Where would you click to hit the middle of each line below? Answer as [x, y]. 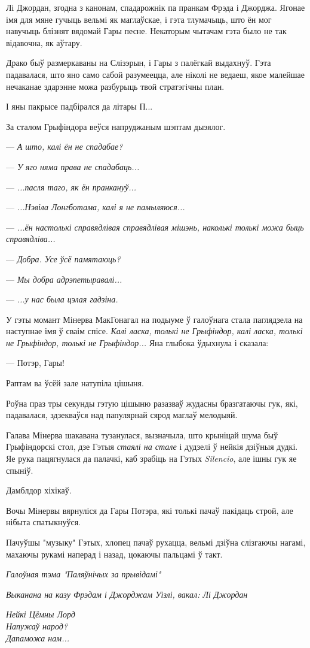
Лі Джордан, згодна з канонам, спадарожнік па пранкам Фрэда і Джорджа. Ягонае [156, 7]
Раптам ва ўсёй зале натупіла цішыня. [75, 383]
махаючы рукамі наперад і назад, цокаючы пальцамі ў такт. [114, 554]
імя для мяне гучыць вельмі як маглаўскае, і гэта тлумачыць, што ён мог [139, 19]
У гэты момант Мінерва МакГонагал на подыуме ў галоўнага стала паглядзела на [154, 319]
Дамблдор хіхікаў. [39, 490]
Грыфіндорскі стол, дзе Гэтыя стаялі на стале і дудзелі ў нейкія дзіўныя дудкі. [152, 446]
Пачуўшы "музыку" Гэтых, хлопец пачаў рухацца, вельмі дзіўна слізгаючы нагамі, [156, 542]
